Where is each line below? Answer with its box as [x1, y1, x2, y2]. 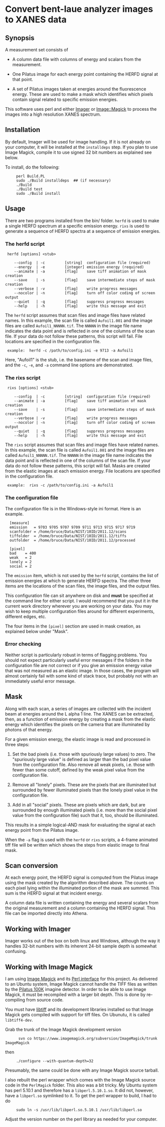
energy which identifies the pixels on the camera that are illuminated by [5, 721, 150, 727]
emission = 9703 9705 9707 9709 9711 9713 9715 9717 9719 [9, 525, 135, 530]
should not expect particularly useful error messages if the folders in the [5, 657, 152, 663]
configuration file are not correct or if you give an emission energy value [5, 662, 152, 668]
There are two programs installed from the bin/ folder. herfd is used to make [5, 218, 160, 224]
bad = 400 [9, 550, 36, 556]
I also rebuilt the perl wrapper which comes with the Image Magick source [5, 1077, 156, 1083]
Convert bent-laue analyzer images [5, 3, 154, 15]
